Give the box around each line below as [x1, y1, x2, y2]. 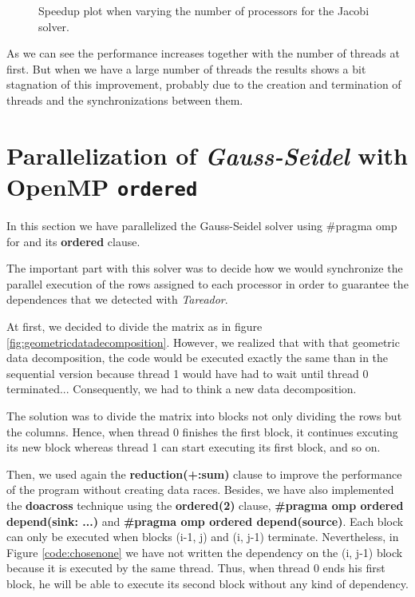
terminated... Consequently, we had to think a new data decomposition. [6, 380, 357, 397]
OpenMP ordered [6, 169, 198, 202]
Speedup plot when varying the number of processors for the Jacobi [38, 2, 370, 18]
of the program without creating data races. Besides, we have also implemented [6, 481, 394, 498]
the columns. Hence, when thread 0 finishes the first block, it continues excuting [6, 423, 398, 440]
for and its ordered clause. [6, 233, 140, 249]
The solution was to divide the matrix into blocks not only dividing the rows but [6, 407, 402, 424]
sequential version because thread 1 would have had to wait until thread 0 [6, 364, 369, 381]
